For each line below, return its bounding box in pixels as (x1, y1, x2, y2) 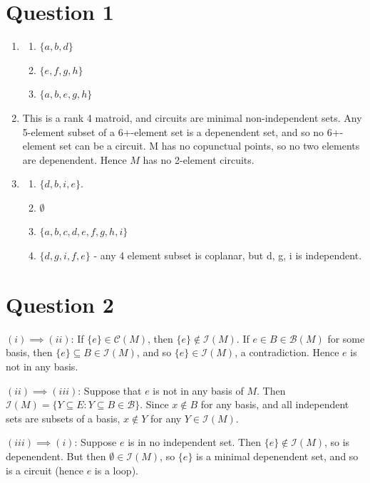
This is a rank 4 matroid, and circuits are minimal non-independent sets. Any (22, 110, 362, 125)
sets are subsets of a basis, (6, 410, 120, 425)
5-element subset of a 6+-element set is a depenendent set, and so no (22, 124, 324, 139)
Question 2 (6, 289, 114, 318)
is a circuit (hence (6, 462, 83, 477)
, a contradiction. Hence (235, 345, 339, 360)
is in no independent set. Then (128, 435, 261, 450)
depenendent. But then (6, 448, 106, 463)
